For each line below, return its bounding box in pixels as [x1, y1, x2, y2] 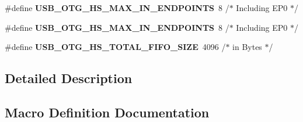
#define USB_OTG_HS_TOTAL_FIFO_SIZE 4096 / [5, 41, 226, 53]
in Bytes [232, 41, 262, 53]
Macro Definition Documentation [5, 103, 210, 121]
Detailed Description [5, 69, 133, 87]
